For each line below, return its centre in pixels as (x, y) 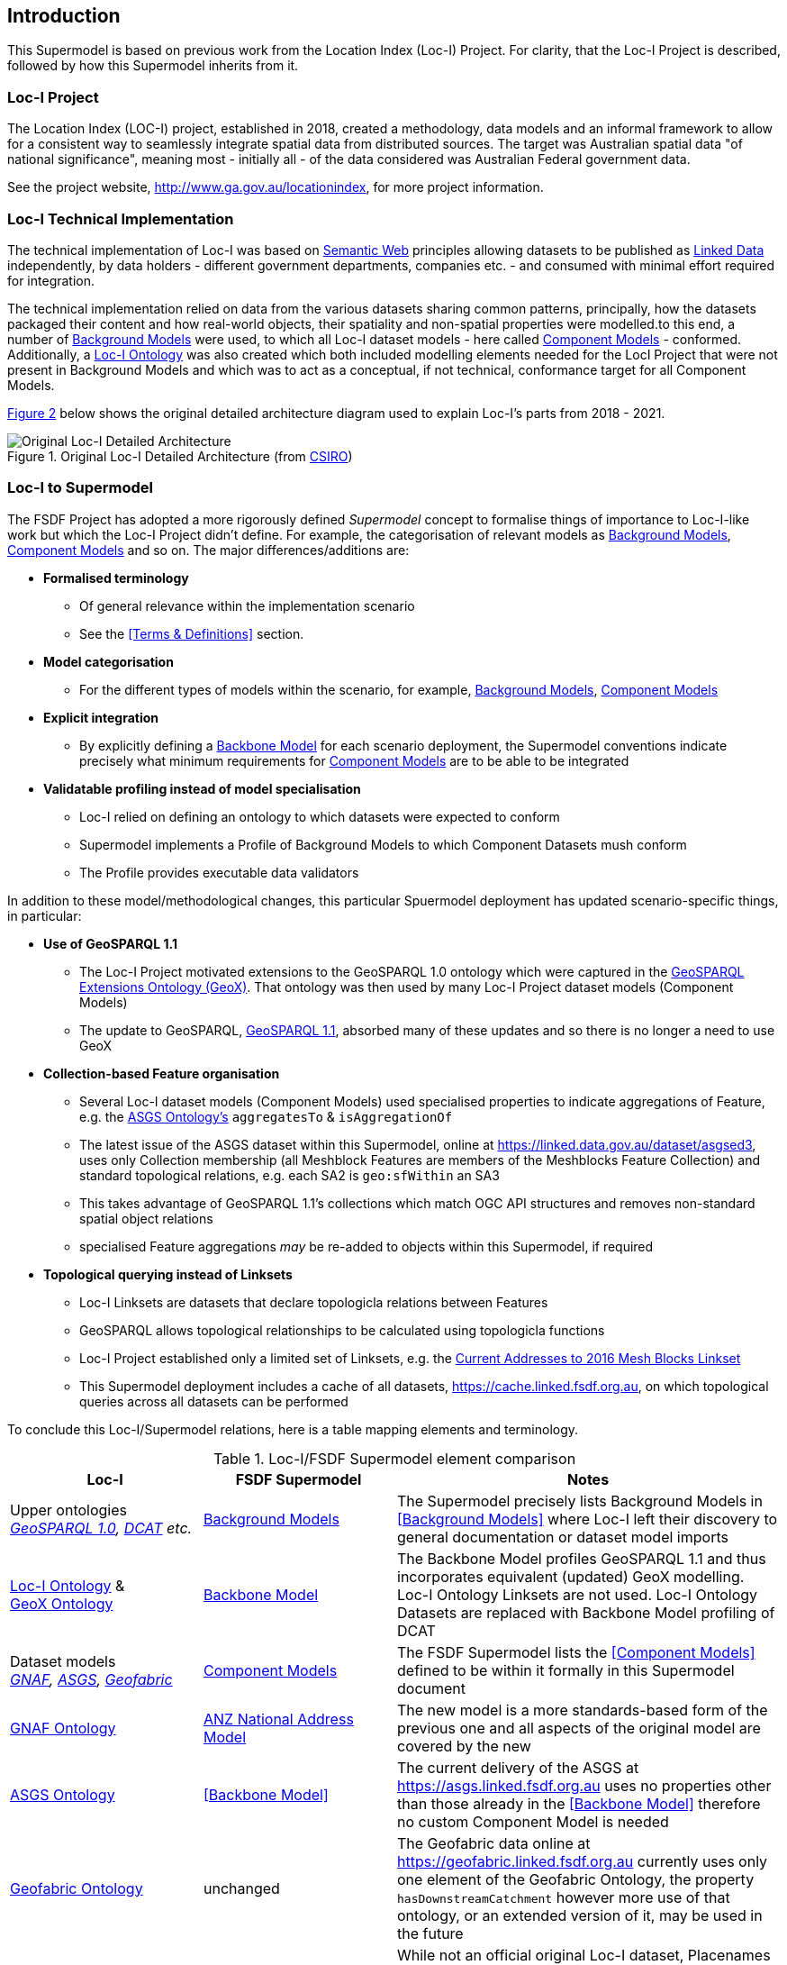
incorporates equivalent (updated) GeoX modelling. (571, 1576)
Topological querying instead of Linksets (168, 1274)
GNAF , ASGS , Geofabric (91, 1679)
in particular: (45, 915)
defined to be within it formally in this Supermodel (566, 1670)
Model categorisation (109, 661)
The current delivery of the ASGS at (518, 1767)
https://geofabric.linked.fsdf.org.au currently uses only (583, 1861)
